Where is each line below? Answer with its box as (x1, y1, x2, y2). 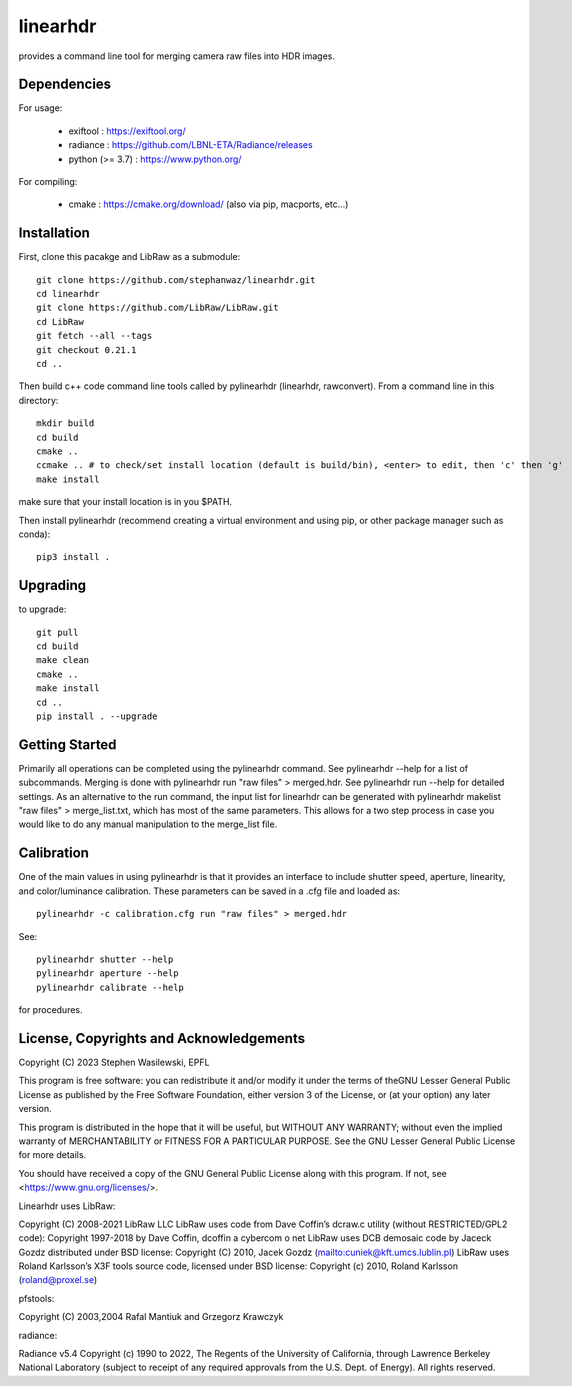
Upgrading (18, 577, 87, 594)
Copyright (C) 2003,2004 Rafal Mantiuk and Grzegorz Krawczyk (18, 1311, 284, 1323)
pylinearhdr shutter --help (36, 953, 174, 965)
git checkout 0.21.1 (36, 344, 137, 355)
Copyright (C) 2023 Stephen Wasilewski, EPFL (18, 1056, 210, 1068)
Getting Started (18, 736, 117, 753)
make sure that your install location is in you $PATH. (18, 496, 233, 508)
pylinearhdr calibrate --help (36, 981, 185, 993)
